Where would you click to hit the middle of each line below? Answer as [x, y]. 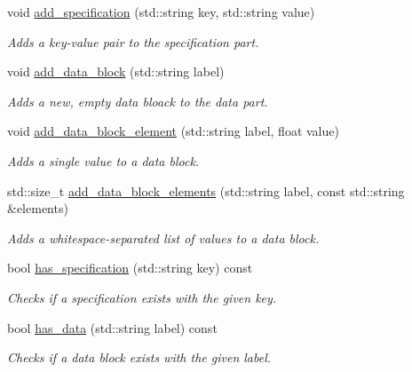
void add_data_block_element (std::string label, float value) [173, 131]
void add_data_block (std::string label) [116, 71]
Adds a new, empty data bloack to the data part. [138, 101]
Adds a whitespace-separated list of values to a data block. [163, 237]
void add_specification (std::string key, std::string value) [161, 12]
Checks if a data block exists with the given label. [139, 357]
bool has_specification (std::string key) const [130, 268]
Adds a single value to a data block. [103, 160]
